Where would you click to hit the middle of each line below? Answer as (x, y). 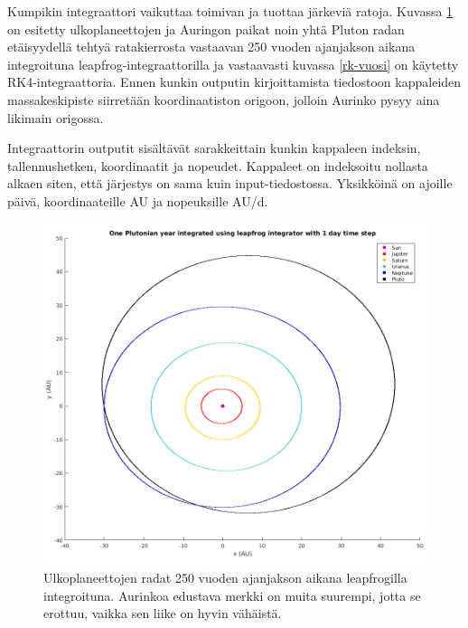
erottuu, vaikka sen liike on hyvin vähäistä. (163, 613)
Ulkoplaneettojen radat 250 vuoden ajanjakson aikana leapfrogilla (225, 578)
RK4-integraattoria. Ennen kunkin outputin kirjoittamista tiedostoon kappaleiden (234, 82)
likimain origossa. (56, 117)
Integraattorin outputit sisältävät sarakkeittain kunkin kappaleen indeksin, (214, 148)
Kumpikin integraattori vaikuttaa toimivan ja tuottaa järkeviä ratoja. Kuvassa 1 (230, 11)
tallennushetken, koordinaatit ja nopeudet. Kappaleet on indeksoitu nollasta (218, 165)
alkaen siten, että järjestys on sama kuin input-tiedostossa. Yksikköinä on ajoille (230, 183)
